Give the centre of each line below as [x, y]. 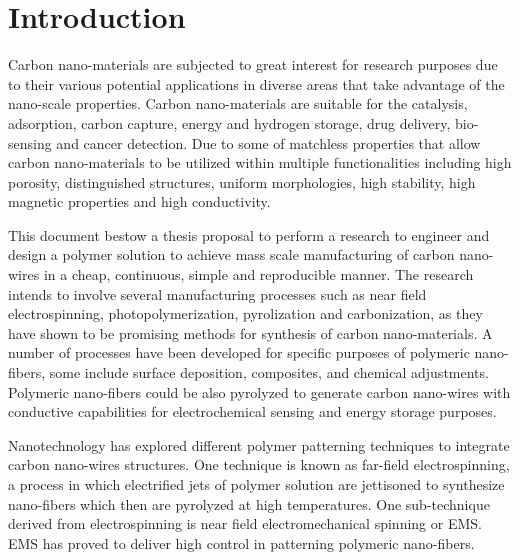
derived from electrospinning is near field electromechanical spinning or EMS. [245, 523]
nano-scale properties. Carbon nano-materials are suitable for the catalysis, [238, 103]
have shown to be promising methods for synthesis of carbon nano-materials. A [250, 332]
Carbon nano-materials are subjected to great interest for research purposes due [253, 64]
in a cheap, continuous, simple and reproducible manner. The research [258, 274]
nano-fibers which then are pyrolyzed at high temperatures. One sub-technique [249, 503]
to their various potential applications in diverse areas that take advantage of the [256, 83]
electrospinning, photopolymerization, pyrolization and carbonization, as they [245, 313]
